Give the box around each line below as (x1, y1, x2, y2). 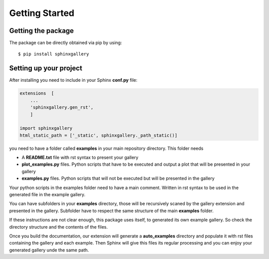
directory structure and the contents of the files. (9, 224, 108, 230)
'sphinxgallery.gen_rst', (30, 105, 94, 110)
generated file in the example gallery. (9, 192, 86, 198)
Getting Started (9, 7, 75, 18)
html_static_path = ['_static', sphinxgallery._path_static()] (19, 132, 178, 138)
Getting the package (9, 26, 74, 35)
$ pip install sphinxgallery (18, 51, 89, 57)
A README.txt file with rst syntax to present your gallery (21, 155, 139, 161)
